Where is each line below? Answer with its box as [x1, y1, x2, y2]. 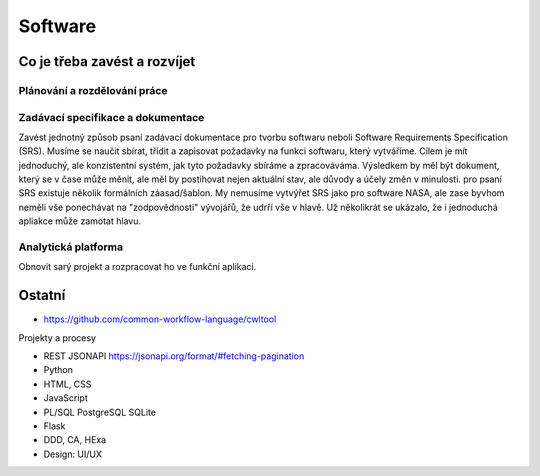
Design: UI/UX [43, 448, 103, 460]
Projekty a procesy [18, 331, 97, 344]
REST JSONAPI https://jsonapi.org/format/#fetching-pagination [43, 350, 305, 362]
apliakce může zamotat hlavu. [18, 215, 142, 227]
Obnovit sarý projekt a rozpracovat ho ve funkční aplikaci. [18, 261, 257, 273]
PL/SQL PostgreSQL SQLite [43, 406, 157, 418]
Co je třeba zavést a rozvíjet [18, 53, 196, 70]
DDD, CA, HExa [43, 434, 107, 446]
